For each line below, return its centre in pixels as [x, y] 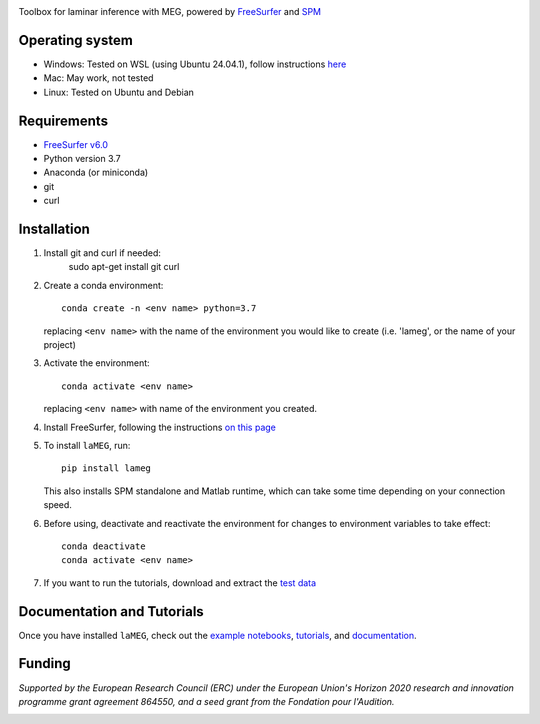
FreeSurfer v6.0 [76, 144]
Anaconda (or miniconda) [96, 172]
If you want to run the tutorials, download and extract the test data [180, 582]
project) [60, 345]
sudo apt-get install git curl [124, 267]
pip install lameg [106, 468]
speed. [57, 505]
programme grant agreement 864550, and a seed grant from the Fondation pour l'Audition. [206, 701]
